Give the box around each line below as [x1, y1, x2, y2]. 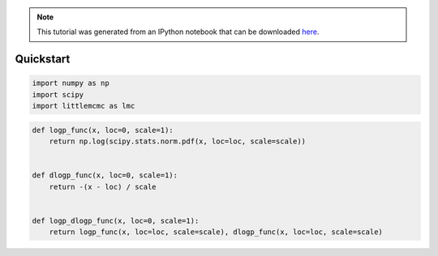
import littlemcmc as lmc [32, 101, 135, 111]
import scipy [32, 90, 84, 99]
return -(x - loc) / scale [49, 182, 157, 191]
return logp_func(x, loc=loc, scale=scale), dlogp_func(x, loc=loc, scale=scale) [49, 228, 383, 237]
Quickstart [15, 53, 71, 66]
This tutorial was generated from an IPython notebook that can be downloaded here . [36, 27, 320, 36]
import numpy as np [32, 79, 109, 88]
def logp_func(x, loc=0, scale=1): [32, 126, 174, 134]
